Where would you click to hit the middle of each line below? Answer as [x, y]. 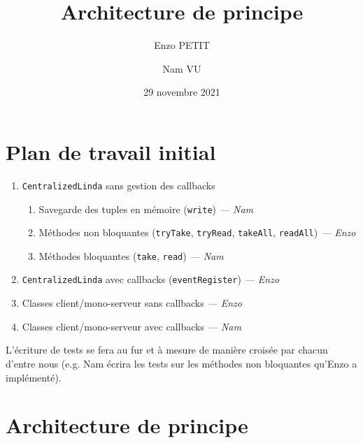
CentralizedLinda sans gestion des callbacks [119, 185]
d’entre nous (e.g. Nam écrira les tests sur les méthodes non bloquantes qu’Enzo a [181, 363]
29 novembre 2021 [182, 92]
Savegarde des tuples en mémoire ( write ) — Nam [146, 209]
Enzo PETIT [182, 45]
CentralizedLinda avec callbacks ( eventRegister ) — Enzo [151, 279]
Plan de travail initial [111, 151]
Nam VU [182, 68]
